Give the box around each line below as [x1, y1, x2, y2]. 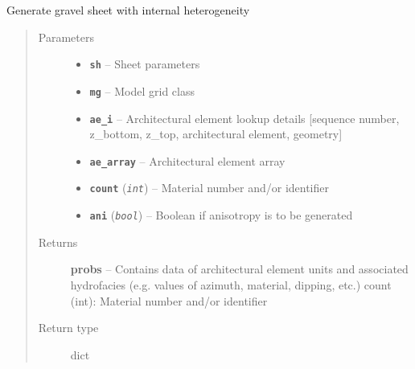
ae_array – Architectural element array [89, 152, 286, 169]
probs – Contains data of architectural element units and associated [70, 260, 409, 277]
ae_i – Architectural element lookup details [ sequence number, [89, 109, 400, 126]
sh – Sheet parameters [89, 55, 200, 72]
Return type [38, 319, 99, 336]
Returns [38, 233, 78, 250]
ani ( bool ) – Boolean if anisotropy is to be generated [89, 207, 353, 223]
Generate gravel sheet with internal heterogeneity [6, 2, 250, 18]
